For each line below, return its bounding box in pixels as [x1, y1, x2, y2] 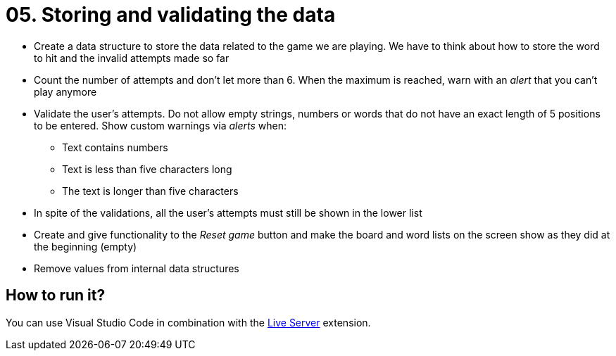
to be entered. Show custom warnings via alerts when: [34, 119, 287, 132]
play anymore [34, 85, 97, 98]
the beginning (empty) [34, 240, 137, 253]
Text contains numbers [62, 141, 168, 153]
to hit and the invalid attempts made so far [34, 51, 230, 64]
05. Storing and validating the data [6, 3, 336, 27]
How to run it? [6, 286, 106, 305]
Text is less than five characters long [62, 163, 232, 175]
